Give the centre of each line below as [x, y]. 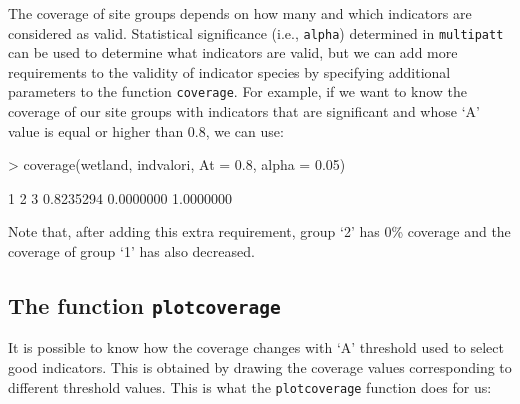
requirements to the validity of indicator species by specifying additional [229, 71]
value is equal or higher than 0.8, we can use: [146, 130]
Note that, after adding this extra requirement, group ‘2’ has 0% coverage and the [259, 231]
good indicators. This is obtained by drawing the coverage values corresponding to [260, 367]
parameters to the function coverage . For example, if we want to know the [237, 91]
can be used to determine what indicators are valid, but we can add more [233, 52]
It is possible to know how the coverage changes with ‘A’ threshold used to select [256, 347]
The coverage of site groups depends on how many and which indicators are [240, 13]
